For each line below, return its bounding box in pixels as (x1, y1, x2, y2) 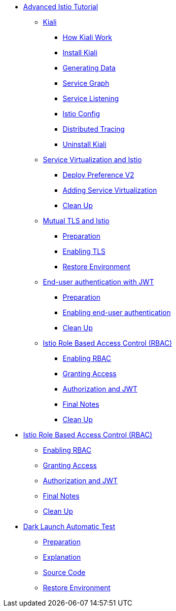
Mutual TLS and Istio (43, 216, 110, 225)
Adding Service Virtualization (63, 186, 157, 194)
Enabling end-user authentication (63, 308, 171, 317)
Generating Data (63, 64, 116, 72)
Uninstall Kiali (63, 140, 106, 148)
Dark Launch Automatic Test (23, 522, 115, 531)
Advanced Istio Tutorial (23, 2, 98, 11)
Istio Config (63, 109, 100, 118)
